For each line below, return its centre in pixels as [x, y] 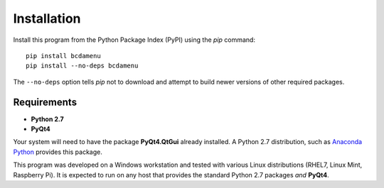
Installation [47, 18]
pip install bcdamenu [63, 56]
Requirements [45, 102]
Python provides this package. [58, 152]
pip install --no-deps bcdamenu [82, 66]
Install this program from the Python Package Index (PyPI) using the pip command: [134, 40]
